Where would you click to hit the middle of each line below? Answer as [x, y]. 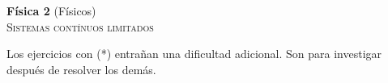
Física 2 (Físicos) [51, 10]
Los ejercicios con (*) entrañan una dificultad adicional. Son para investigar [194, 54]
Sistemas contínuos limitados [80, 26]
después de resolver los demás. [81, 69]
